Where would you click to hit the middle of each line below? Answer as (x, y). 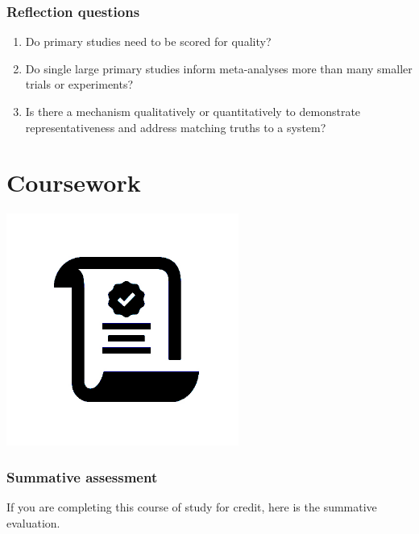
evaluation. (33, 522)
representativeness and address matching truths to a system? (176, 127)
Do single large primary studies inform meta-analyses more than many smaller (219, 68)
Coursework (74, 182)
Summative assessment (82, 476)
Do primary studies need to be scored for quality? (148, 41)
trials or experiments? (79, 84)
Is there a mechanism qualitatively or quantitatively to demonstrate (193, 111)
